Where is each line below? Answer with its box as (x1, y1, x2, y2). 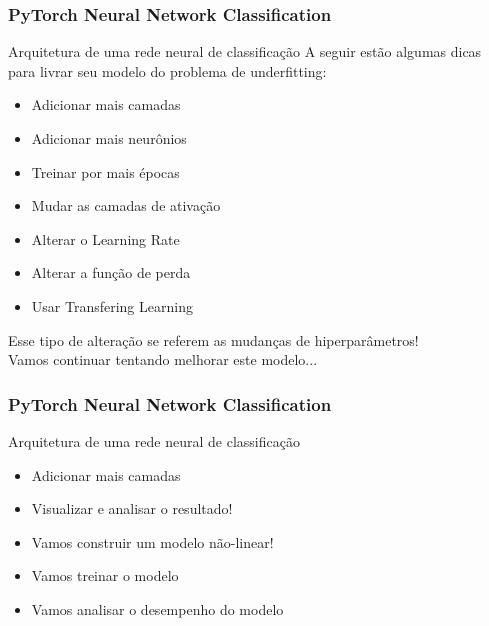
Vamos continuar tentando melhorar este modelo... (8, 349, 318, 370)
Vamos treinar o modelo (31, 565, 179, 586)
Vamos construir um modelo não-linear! (31, 531, 274, 552)
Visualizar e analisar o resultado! (31, 498, 233, 519)
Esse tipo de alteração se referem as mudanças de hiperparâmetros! (8, 329, 419, 350)
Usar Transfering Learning (31, 295, 193, 316)
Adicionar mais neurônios (31, 128, 187, 148)
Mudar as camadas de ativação (31, 195, 221, 216)
